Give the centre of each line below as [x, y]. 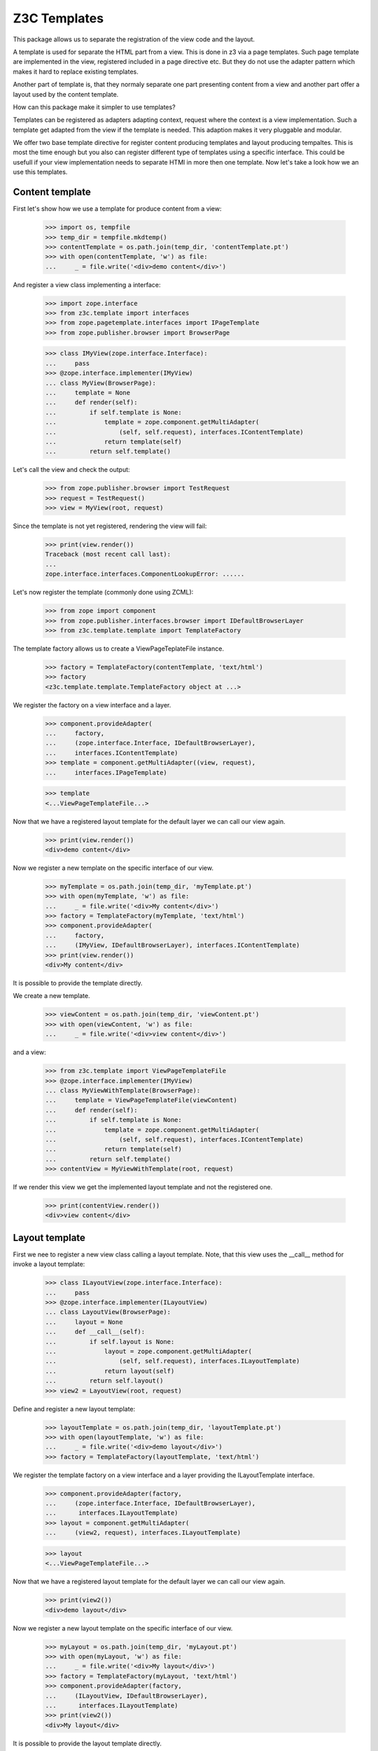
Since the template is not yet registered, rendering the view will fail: [110, 526]
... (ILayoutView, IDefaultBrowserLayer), [126, 1696]
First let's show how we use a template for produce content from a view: [117, 209]
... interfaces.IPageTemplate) [106, 773]
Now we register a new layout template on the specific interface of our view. [123, 1628]
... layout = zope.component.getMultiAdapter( [148, 1351]
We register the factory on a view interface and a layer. [92, 705]
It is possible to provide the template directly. [78, 983]
